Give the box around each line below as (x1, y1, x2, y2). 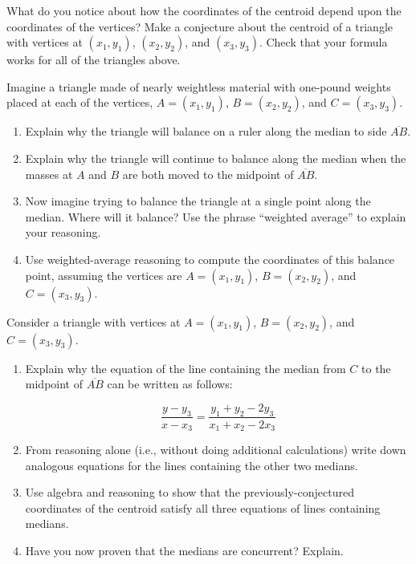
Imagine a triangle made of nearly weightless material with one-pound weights (6, 78, 391, 95)
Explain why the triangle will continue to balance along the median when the (25, 149, 406, 166)
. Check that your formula (259, 34, 388, 51)
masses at (25, 165, 73, 182)
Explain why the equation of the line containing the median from (25, 359, 346, 376)
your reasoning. (25, 224, 101, 241)
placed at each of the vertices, (6, 94, 153, 111)
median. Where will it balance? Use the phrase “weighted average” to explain (25, 208, 406, 225)
